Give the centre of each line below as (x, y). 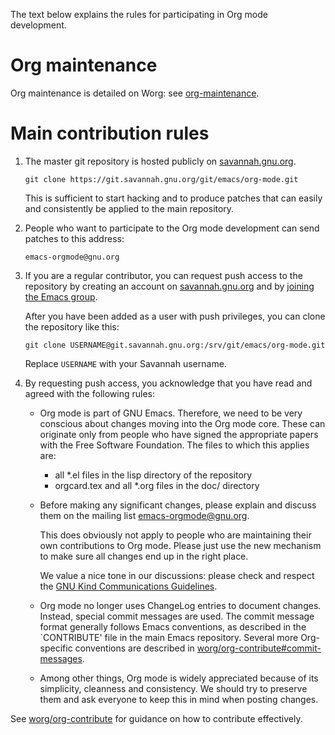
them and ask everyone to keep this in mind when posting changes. (179, 699)
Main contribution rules (110, 133)
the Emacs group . (61, 296)
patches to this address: (74, 238)
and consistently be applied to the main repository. (129, 208)
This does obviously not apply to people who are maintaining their (175, 535)
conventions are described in (134, 648)
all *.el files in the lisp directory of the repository (153, 475)
